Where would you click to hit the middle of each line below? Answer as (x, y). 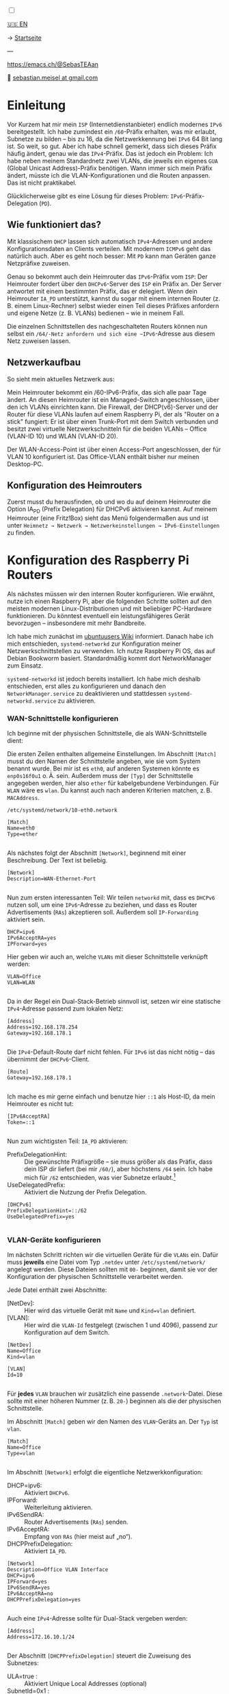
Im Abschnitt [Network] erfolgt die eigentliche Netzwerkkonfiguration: (105, 1472)
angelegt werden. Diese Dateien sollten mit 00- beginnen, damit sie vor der (112, 1269)
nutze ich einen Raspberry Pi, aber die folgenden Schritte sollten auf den (109, 601)
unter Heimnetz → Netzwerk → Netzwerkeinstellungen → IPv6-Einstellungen (113, 526)
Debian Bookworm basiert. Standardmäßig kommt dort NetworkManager (109, 659)
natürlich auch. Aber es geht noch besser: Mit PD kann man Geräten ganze (112, 256)
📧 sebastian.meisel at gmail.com (53, 78)
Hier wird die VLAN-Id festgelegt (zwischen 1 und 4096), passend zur (121, 1325)
